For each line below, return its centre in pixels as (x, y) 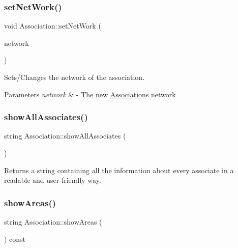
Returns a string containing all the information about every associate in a (119, 170)
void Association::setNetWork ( (53, 26)
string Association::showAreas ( (53, 222)
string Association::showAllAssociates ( (65, 136)
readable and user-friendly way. (53, 180)
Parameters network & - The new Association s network (90, 94)
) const (15, 239)
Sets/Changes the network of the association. (75, 77)
